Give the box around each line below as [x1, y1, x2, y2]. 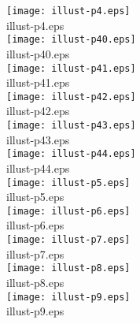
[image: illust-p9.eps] [6, 291, 131, 303]
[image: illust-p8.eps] [6, 263, 131, 274]
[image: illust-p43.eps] [6, 120, 136, 131]
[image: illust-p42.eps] [6, 91, 136, 102]
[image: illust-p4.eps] [6, 6, 131, 17]
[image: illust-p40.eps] [6, 34, 136, 46]
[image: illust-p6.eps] [6, 205, 131, 217]
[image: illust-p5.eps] [6, 177, 131, 188]
